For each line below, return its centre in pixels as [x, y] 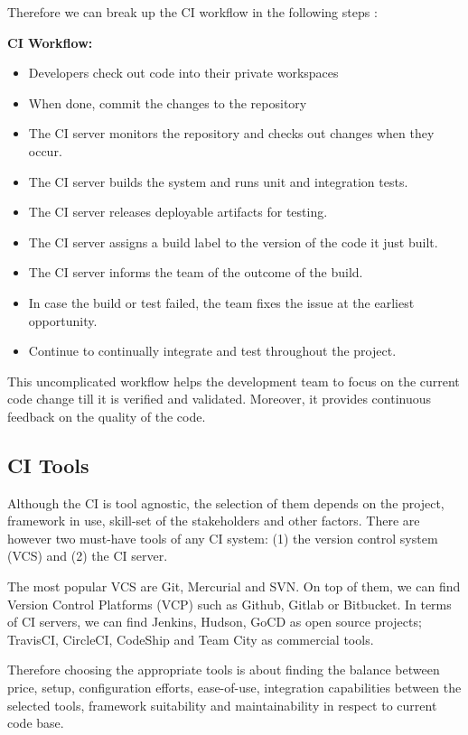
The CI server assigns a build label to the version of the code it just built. [233, 242]
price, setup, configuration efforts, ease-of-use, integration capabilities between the [234, 688]
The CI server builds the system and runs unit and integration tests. [218, 181]
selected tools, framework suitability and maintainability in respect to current [222, 705]
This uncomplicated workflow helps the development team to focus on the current [234, 381]
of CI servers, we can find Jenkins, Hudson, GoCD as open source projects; [215, 622]
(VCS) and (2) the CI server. [88, 556]
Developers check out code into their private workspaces [183, 73]
